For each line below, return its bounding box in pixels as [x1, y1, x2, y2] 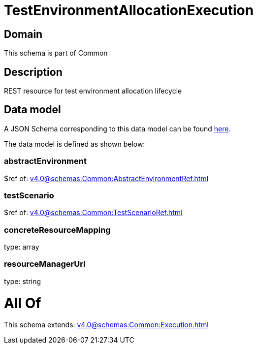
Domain [4, 28, 43, 40]
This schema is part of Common [4, 49, 108, 58]
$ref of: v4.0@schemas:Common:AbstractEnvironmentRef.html [4, 174, 209, 183]
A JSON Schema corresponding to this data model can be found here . [4, 124, 231, 133]
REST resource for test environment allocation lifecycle [4, 87, 182, 95]
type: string [4, 277, 41, 285]
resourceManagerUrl [4, 259, 86, 269]
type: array [4, 243, 39, 252]
